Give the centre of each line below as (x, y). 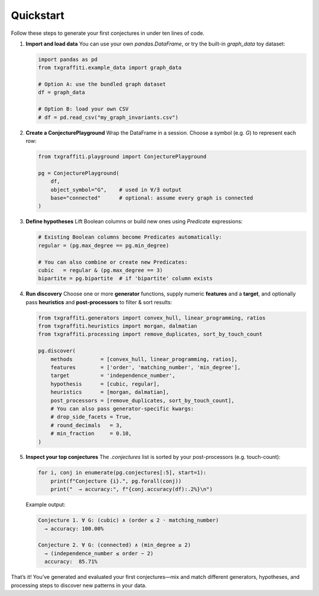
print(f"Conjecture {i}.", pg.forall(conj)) (116, 481)
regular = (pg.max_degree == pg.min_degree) (104, 245)
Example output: (45, 504)
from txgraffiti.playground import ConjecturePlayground (122, 157)
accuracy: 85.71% (71, 562)
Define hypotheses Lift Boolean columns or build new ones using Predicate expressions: (134, 222)
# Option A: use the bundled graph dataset (102, 84)
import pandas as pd (68, 59)
